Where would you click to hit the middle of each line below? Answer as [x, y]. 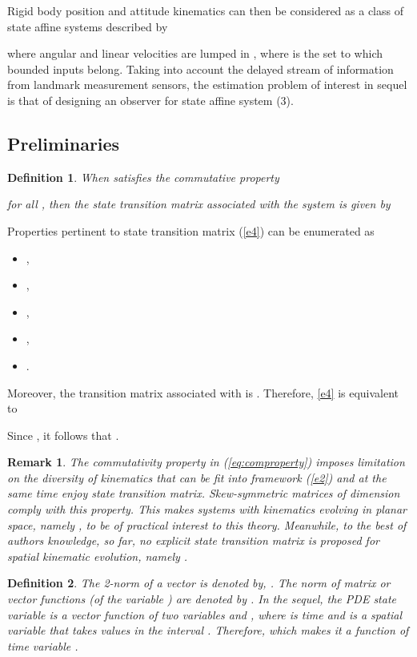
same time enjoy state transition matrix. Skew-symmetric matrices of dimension [204, 493]
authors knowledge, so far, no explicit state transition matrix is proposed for [193, 540]
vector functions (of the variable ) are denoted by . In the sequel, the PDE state [202, 599]
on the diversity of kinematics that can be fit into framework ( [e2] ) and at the [197, 477]
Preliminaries [64, 143]
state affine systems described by [88, 26]
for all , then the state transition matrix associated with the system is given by [199, 204]
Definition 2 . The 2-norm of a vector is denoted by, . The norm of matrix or [199, 583]
